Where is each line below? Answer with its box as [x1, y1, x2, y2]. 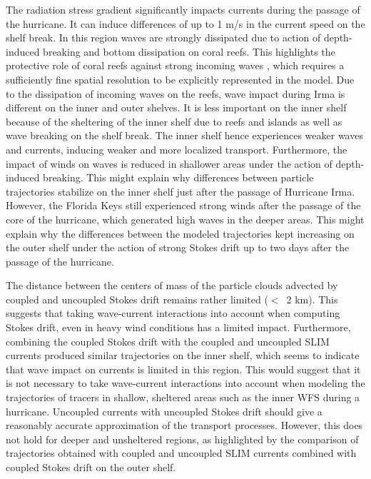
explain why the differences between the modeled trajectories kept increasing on [6, 226, 355, 241]
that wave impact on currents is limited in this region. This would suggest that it [6, 361, 361, 376]
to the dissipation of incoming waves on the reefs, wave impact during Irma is [6, 86, 345, 101]
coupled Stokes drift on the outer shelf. [6, 460, 176, 474]
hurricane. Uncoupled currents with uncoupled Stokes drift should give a [6, 403, 322, 418]
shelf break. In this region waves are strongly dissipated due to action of [6, 30, 321, 45]
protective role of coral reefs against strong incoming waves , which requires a [6, 58, 345, 73]
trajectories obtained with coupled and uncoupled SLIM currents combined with [6, 445, 357, 460]
